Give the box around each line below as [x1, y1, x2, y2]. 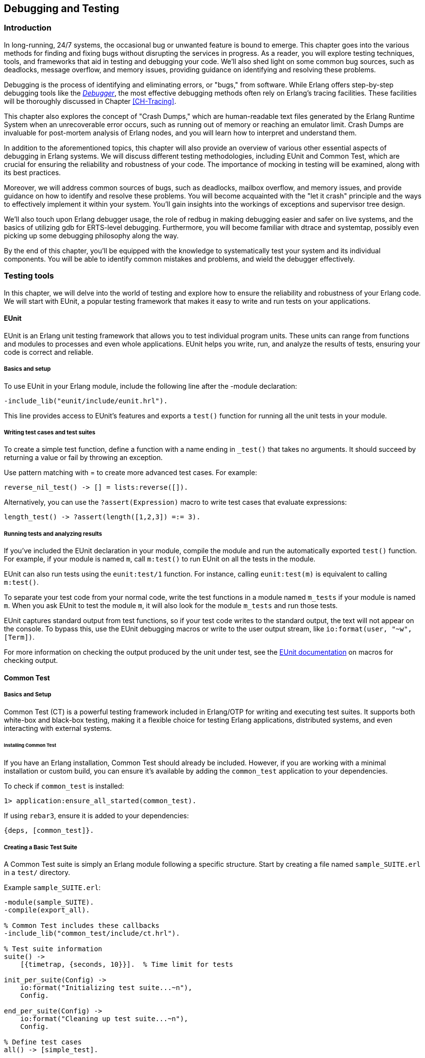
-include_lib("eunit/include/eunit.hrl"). [4, 397, 168, 405]
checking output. [4, 656, 58, 665]
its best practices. [4, 168, 61, 177]
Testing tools [4, 271, 54, 281]
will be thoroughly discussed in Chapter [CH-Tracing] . [4, 97, 176, 105]
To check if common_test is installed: [4, 782, 124, 791]
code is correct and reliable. [4, 347, 94, 356]
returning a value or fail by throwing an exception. [4, 453, 163, 462]
